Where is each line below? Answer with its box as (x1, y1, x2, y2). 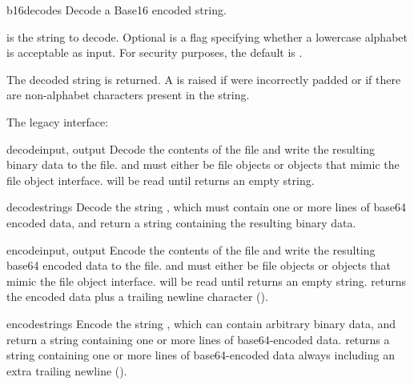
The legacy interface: (6, 113, 109, 130)
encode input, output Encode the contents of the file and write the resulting (6, 241, 376, 258)
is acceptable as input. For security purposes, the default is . (6, 44, 303, 61)
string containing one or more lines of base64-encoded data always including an (6, 347, 395, 363)
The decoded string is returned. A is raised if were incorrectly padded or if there (6, 70, 401, 87)
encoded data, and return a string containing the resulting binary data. (6, 214, 356, 231)
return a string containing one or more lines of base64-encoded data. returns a (6, 331, 390, 347)
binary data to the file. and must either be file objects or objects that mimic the (6, 156, 400, 173)
